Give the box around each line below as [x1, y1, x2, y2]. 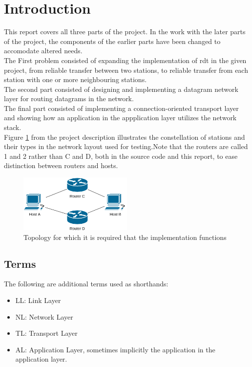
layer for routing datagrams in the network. [4, 93, 134, 104]
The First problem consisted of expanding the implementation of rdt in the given [4, 55, 247, 65]
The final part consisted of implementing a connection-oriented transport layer [4, 103, 239, 113]
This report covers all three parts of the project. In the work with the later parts [4, 26, 246, 37]
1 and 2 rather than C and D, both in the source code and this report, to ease [4, 151, 238, 161]
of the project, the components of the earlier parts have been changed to [4, 36, 221, 46]
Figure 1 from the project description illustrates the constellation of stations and [4, 131, 245, 142]
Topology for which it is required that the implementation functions [23, 232, 227, 242]
